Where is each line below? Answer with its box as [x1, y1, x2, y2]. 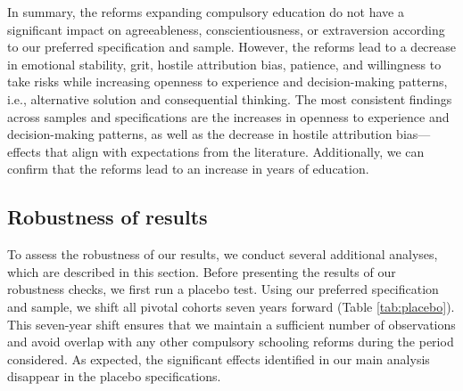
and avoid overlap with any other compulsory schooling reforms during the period [7, 332, 454, 351]
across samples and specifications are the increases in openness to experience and [7, 107, 450, 126]
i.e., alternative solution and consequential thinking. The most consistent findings [7, 89, 452, 108]
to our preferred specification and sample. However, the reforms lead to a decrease [7, 37, 457, 56]
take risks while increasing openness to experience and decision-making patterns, [7, 72, 448, 91]
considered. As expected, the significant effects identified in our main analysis [7, 349, 430, 368]
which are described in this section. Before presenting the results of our [7, 262, 396, 281]
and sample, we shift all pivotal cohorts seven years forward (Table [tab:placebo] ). [7, 297, 455, 315]
